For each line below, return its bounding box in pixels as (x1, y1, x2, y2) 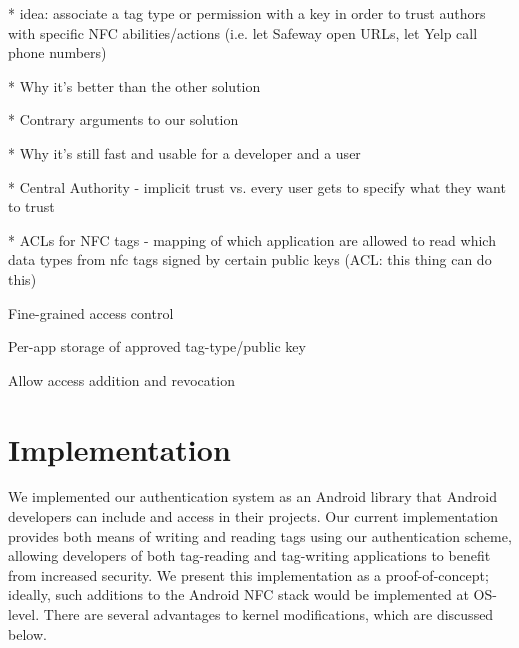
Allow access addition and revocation (8, 369, 235, 390)
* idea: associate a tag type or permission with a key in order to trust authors (8, 3, 486, 23)
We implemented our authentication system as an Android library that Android (8, 486, 497, 507)
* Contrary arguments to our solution (8, 109, 239, 130)
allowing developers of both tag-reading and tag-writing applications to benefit (8, 545, 491, 566)
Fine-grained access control (8, 302, 174, 323)
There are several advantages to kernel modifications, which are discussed (43, 604, 494, 624)
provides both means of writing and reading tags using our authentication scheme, (8, 525, 512, 546)
